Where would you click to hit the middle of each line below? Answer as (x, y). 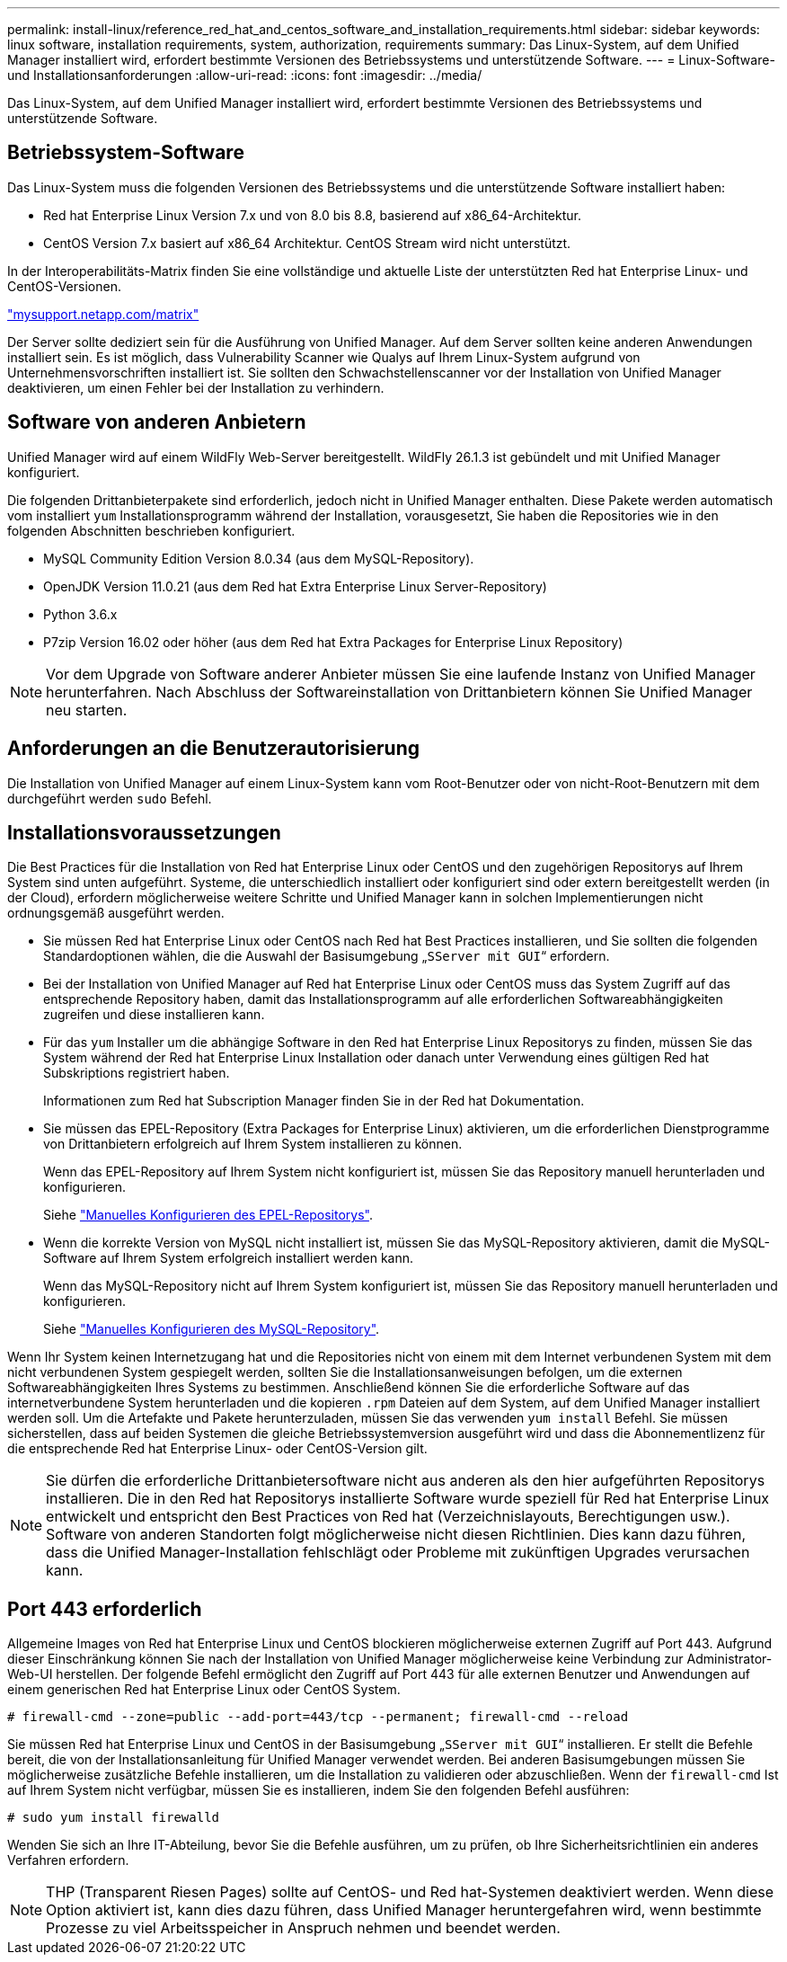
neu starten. (87, 710)
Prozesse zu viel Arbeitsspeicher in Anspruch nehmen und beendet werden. (303, 1928)
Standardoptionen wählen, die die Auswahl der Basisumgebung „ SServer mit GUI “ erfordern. (327, 956)
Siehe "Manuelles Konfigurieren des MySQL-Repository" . (212, 1329)
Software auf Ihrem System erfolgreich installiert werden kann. (229, 1258)
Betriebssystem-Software (126, 153)
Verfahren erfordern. (68, 1860)
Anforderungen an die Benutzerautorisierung (214, 749)
